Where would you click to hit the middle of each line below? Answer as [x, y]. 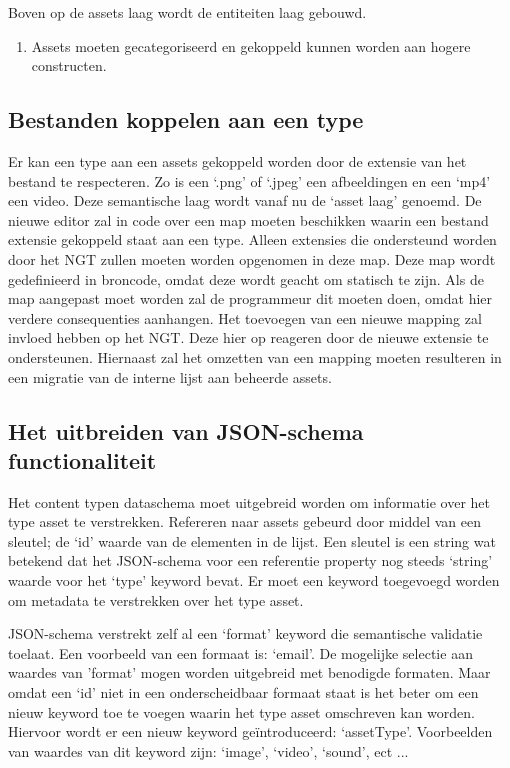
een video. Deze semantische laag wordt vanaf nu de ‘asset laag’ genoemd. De [245, 200]
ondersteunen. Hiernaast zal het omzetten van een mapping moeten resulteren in [255, 356]
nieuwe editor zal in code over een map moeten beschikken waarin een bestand [248, 219]
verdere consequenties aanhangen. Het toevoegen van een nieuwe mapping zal [245, 317]
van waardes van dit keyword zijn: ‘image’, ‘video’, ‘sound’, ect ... [208, 750]
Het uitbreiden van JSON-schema [186, 430]
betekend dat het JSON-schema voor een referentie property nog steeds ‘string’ [250, 560]
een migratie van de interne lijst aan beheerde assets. [170, 376]
